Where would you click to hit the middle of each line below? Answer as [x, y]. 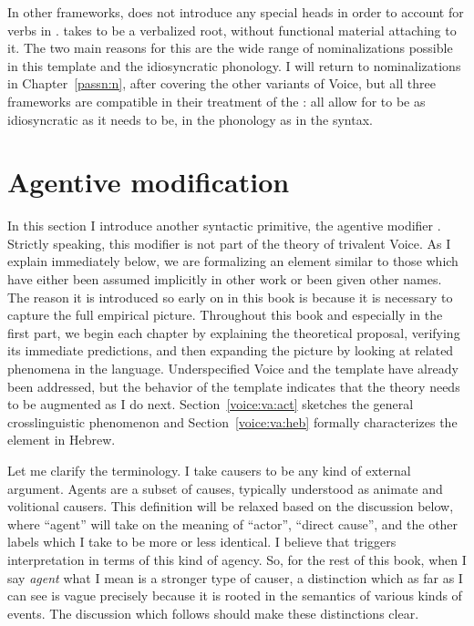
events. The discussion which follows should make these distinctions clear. [213, 613]
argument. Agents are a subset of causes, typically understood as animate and [225, 488]
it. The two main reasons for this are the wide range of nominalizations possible [230, 48]
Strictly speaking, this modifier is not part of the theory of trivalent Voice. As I [229, 243]
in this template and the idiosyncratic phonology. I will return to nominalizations [234, 65]
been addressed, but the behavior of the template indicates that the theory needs [234, 386]
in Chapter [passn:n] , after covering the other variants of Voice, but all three [222, 83]
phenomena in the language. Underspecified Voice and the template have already [233, 369]
